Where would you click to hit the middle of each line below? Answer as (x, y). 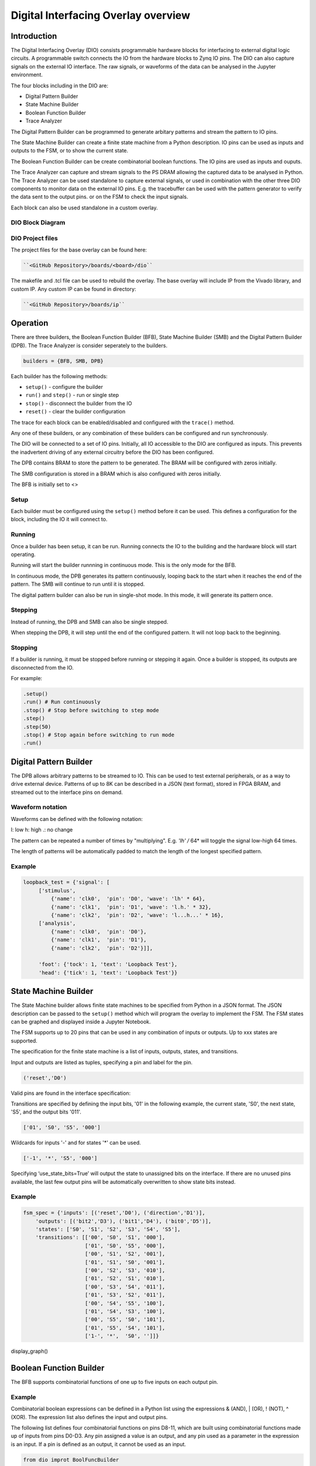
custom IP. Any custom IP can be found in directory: (73, 289)
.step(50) (37, 727)
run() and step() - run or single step (72, 395)
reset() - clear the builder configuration (75, 412)
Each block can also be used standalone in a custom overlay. (84, 208)
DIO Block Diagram (38, 223)
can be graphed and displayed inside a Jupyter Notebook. (81, 1022)
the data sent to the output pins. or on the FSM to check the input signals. (99, 197)
